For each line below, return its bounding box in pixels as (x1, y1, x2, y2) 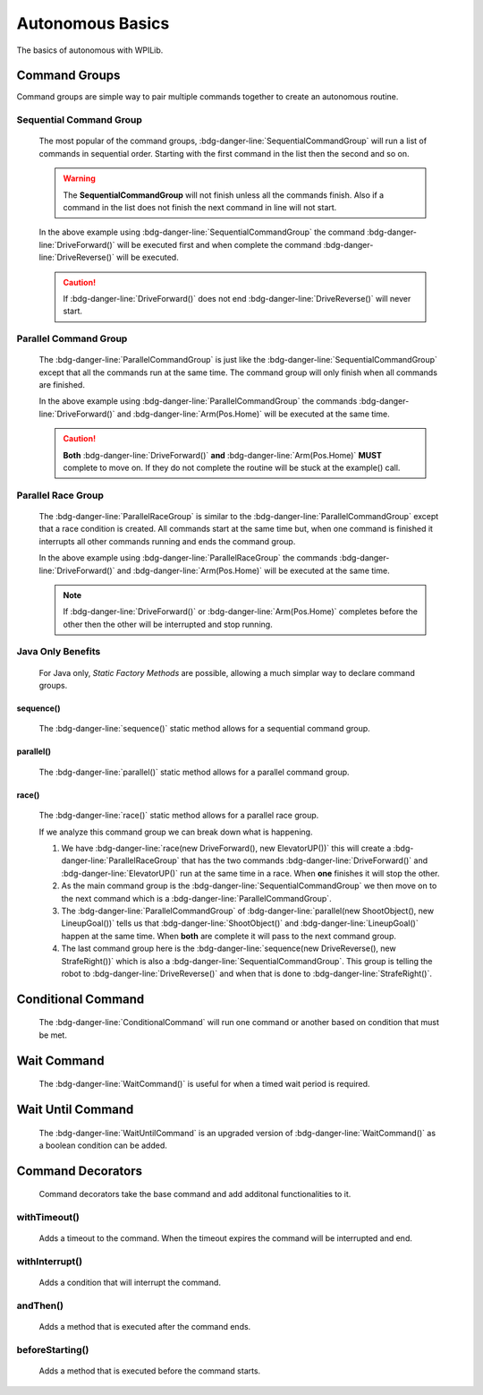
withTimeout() (16, 1211, 80, 1224)
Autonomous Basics (16, 13, 170, 33)
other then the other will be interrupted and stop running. (63, 619, 273, 629)
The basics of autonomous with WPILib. (16, 45, 164, 56)
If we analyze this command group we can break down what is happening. (38, 826, 313, 837)
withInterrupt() (16, 1255, 83, 1268)
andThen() (16, 1299, 64, 1312)
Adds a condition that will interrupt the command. (38, 1277, 221, 1288)
